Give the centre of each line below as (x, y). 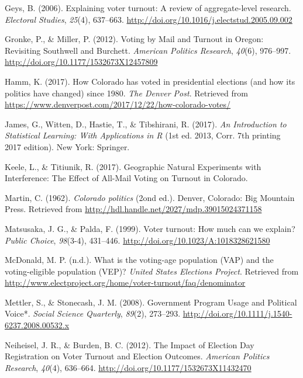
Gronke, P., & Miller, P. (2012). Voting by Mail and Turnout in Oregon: (134, 39)
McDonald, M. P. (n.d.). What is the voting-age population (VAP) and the (139, 260)
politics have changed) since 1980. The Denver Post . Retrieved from (126, 93)
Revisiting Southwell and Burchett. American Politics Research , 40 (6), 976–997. (148, 50)
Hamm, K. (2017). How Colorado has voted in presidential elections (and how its (150, 81)
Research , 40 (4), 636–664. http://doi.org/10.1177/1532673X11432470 (128, 367)
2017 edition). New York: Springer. (67, 146)
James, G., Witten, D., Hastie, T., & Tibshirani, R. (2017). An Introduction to (146, 124)
